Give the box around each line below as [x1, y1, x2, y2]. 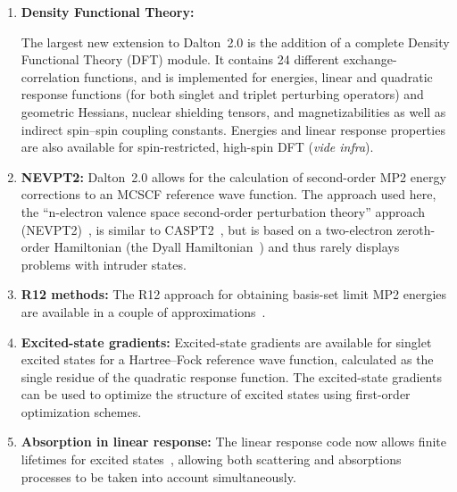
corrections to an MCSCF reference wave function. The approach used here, [21, 185, 436, 204]
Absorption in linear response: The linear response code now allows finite [21, 432, 446, 451]
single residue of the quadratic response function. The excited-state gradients [21, 367, 442, 386]
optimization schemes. [21, 402, 142, 421]
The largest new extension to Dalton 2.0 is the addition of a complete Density [21, 32, 450, 51]
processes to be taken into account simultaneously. [21, 467, 296, 486]
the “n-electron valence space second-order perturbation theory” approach [21, 202, 426, 221]
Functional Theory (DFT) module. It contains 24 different [21, 50, 339, 69]
